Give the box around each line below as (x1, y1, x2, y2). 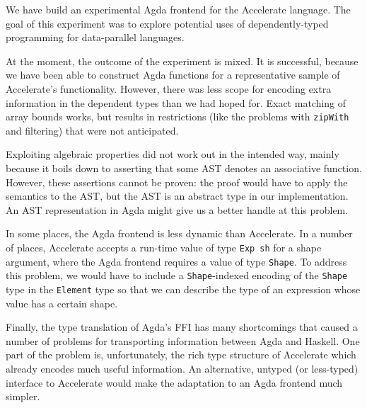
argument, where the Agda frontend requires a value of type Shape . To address (6, 254, 347, 268)
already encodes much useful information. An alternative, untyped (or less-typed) (6, 361, 359, 375)
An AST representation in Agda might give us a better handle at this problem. (6, 202, 349, 217)
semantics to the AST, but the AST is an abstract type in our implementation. (6, 188, 349, 203)
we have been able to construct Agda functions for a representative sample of (6, 67, 340, 82)
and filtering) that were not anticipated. (6, 123, 179, 137)
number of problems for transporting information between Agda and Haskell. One (6, 333, 360, 348)
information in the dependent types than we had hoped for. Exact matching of (6, 95, 346, 110)
